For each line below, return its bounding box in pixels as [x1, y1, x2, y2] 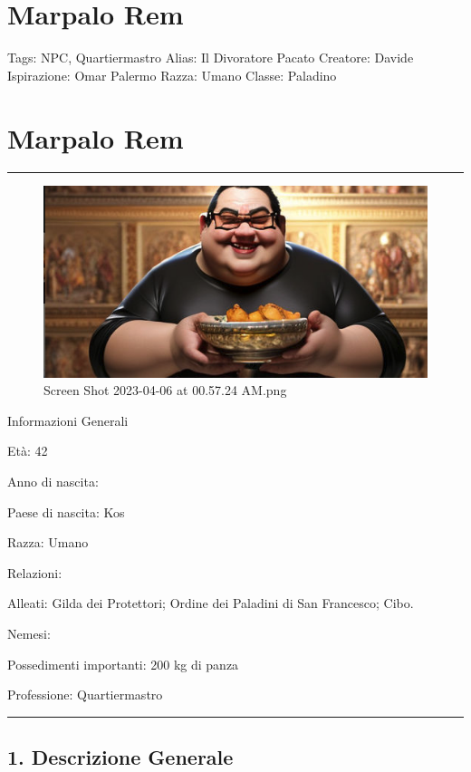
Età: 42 [7, 441, 48, 460]
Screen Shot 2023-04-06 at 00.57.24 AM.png [43, 381, 287, 400]
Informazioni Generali [7, 410, 129, 429]
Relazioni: [7, 563, 62, 582]
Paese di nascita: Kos [7, 502, 125, 521]
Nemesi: [7, 623, 51, 642]
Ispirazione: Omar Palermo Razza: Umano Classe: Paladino [7, 65, 337, 84]
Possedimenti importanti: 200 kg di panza [7, 654, 239, 673]
